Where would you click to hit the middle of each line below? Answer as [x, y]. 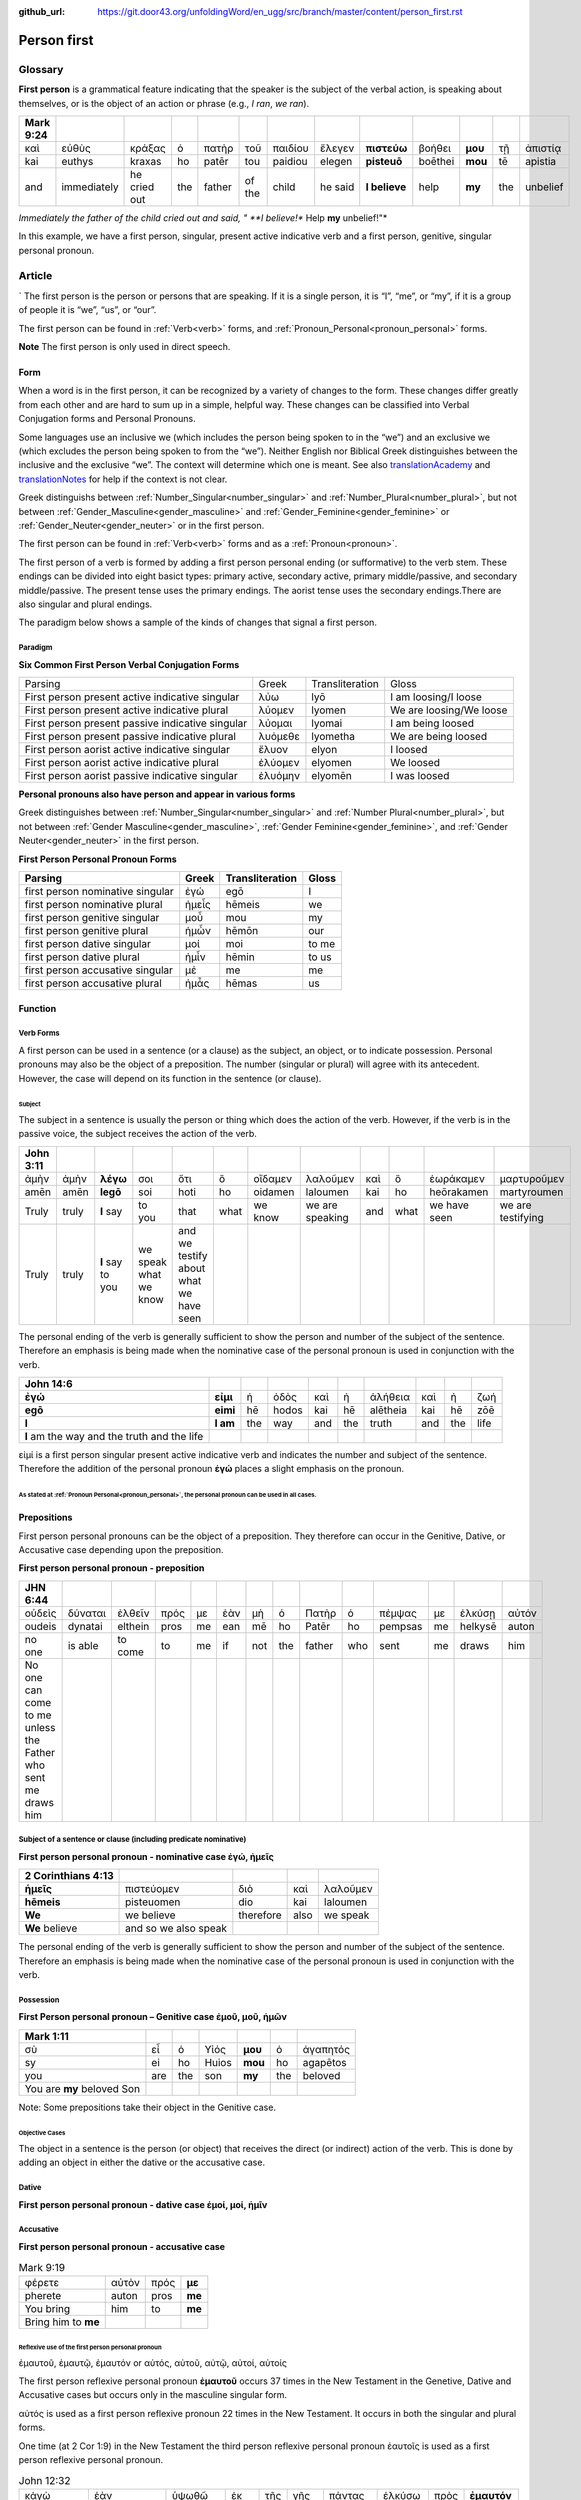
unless [40, 1727]
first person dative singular [88, 943]
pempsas [400, 1626]
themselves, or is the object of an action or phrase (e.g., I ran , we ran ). [164, 103]
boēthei [436, 161]
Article [35, 276]
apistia [541, 161]
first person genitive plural [86, 930]
